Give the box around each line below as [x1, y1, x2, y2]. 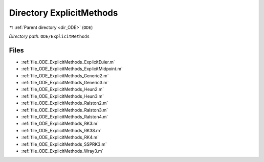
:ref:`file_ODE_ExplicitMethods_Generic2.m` [21, 72, 109, 78]
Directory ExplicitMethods [9, 7, 118, 18]
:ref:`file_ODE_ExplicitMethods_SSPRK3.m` [21, 141, 107, 147]
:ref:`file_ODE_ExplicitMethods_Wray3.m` [21, 148, 104, 154]
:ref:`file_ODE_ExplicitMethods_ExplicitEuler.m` [21, 59, 115, 65]
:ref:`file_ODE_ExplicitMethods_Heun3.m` [21, 93, 104, 99]
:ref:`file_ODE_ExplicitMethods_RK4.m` [21, 135, 99, 140]
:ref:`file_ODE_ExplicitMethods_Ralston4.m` [21, 114, 109, 119]
